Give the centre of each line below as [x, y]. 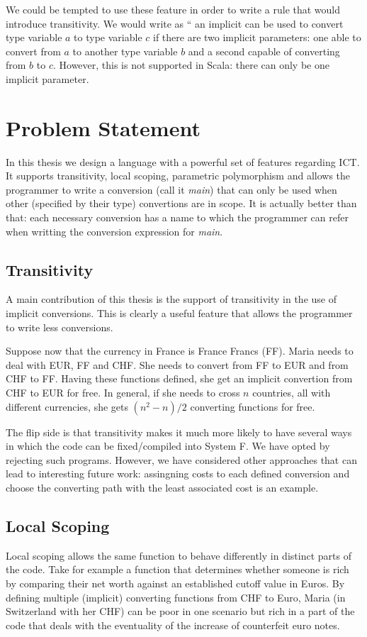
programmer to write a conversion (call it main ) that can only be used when [171, 189]
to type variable [108, 37]
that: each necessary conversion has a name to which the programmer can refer [177, 217]
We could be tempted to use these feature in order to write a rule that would [173, 9]
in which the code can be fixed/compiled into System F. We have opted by [168, 446]
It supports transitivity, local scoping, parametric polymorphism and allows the [178, 176]
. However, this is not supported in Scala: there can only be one [191, 65]
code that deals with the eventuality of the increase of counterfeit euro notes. [173, 625]
